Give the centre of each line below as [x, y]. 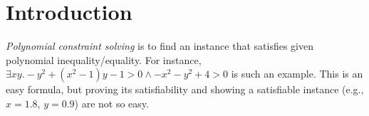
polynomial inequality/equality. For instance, [104, 59]
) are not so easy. [111, 103]
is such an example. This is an [297, 74]
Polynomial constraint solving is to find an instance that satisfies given [160, 46]
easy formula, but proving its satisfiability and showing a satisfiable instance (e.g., [185, 89]
